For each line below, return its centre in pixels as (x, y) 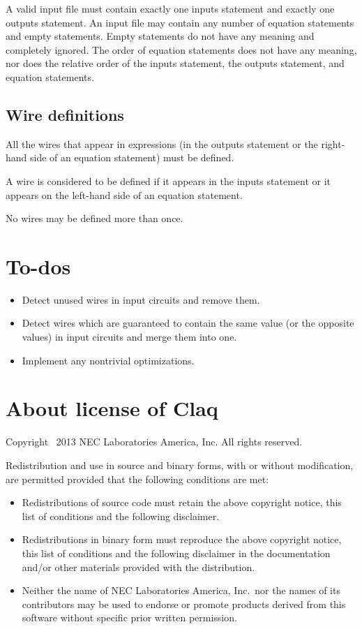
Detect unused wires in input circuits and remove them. (141, 299)
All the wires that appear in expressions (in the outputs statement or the (162, 143)
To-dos (38, 266)
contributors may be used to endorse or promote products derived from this (184, 604)
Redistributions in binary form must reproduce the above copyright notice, (182, 539)
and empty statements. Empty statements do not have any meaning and (160, 36)
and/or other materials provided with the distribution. (138, 567)
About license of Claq (112, 408)
